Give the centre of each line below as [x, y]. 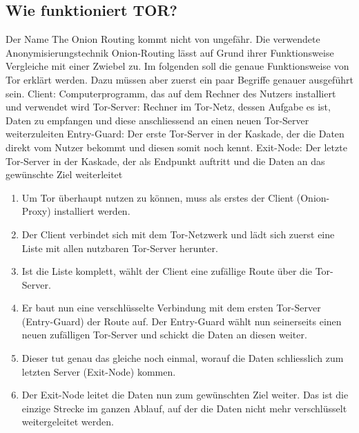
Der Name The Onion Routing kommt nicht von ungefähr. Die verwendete [163, 39]
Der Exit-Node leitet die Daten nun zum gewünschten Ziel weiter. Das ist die [185, 395]
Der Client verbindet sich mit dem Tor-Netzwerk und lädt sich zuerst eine [178, 234]
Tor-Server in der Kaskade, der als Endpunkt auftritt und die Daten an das [165, 161]
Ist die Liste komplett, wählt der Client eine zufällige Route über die [167, 271]
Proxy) [36, 211]
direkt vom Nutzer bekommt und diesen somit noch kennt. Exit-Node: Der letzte [176, 147]
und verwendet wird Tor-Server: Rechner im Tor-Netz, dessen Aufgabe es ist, [168, 107]
